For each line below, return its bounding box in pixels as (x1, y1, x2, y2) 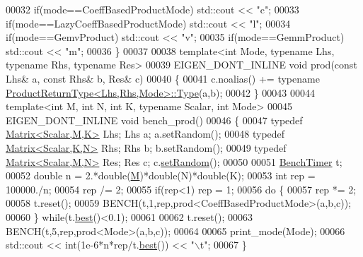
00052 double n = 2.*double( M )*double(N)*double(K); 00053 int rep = (6, 168, 316, 183)
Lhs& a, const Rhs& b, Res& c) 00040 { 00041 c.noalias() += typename (6, 71, 320, 85)
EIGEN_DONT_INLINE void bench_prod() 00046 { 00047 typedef (6, 112, 303, 127)
